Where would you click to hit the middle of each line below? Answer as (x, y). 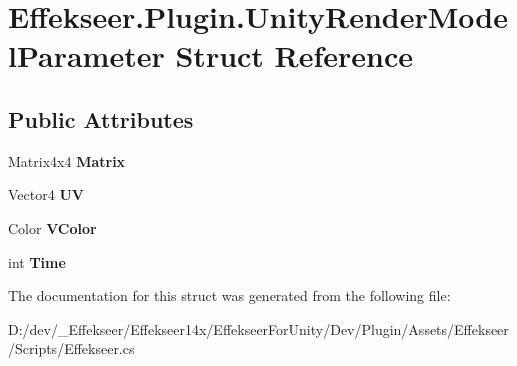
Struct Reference (294, 55)
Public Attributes (101, 118)
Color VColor (52, 227)
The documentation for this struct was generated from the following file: (229, 295)
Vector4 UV (46, 194)
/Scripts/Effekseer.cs (71, 348)
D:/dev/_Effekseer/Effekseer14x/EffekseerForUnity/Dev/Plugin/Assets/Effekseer (258, 328)
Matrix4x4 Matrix (67, 160)
